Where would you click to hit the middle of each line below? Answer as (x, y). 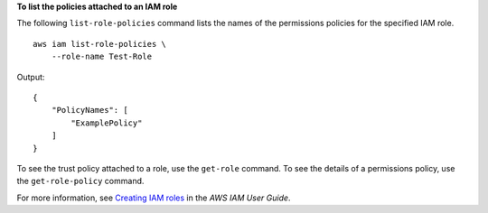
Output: (31, 77)
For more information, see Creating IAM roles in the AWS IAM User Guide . (154, 198)
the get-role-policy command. (80, 181)
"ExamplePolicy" (107, 123)
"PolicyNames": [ (89, 110)
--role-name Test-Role (102, 57)
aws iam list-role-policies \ (100, 44)
